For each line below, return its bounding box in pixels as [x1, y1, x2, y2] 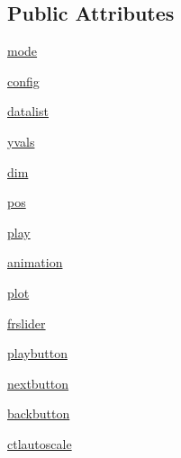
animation [7, 253, 63, 272]
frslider [7, 313, 46, 332]
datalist [7, 102, 49, 121]
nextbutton [7, 373, 69, 392]
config [7, 71, 40, 90]
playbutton [7, 344, 68, 363]
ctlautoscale [7, 434, 72, 453]
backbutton [7, 404, 70, 423]
